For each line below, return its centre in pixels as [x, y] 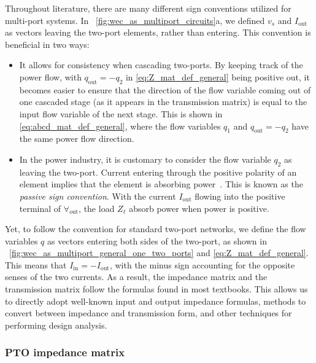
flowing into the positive [240, 196]
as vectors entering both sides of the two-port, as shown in [157, 240]
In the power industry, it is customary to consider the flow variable [145, 159]
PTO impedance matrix [65, 352]
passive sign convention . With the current [98, 196]
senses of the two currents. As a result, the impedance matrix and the [136, 277]
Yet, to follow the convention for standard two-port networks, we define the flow [156, 229]
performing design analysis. [56, 325]
